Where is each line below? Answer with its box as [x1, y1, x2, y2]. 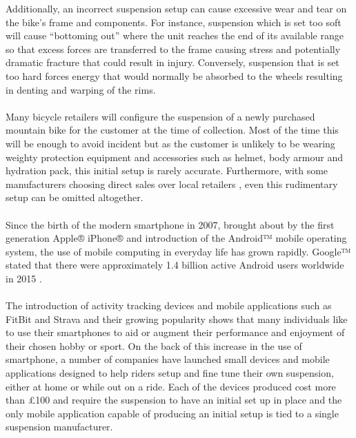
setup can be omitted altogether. [6, 190, 144, 205]
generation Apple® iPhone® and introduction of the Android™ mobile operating [6, 231, 347, 245]
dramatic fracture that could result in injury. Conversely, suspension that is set [6, 55, 339, 70]
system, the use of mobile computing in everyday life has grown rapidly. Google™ [6, 244, 351, 258]
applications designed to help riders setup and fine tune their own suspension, [6, 366, 334, 380]
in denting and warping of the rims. [6, 82, 156, 96]
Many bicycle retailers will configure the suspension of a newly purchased [6, 109, 315, 123]
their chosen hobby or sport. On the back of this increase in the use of [6, 338, 302, 353]
